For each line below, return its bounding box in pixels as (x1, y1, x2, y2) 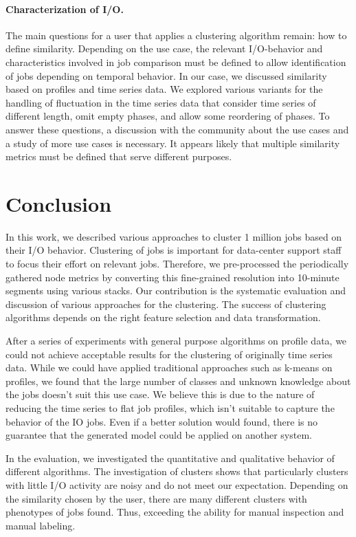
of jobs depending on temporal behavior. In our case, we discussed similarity (5, 68, 327, 83)
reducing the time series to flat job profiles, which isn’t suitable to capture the (5, 400, 335, 415)
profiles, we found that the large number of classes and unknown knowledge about (5, 373, 351, 388)
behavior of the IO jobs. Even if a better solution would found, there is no (5, 414, 318, 428)
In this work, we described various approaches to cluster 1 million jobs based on (5, 229, 342, 243)
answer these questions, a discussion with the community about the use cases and (5, 122, 349, 136)
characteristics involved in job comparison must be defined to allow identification (5, 54, 346, 69)
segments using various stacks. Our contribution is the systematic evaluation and (5, 283, 346, 298)
